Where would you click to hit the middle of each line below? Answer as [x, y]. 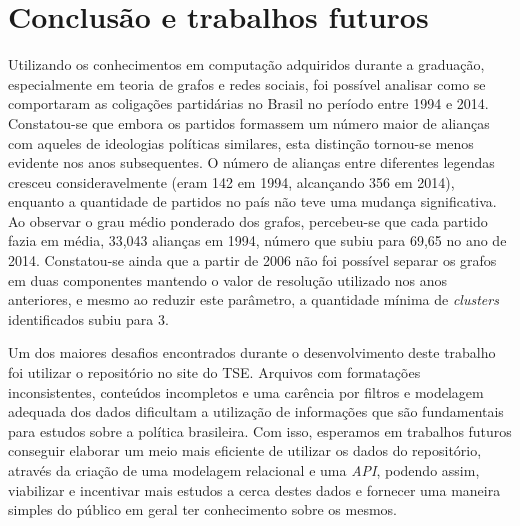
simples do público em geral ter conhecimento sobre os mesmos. [203, 509]
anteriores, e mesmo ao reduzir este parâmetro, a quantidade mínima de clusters [253, 299]
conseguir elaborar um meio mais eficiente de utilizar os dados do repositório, [245, 450]
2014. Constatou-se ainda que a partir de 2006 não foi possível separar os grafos [252, 260]
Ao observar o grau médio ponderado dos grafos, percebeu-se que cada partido [248, 220]
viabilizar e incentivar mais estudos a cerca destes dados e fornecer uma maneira [254, 489]
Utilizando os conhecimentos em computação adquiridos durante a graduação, [246, 64]
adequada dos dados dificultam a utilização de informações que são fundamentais [256, 411]
